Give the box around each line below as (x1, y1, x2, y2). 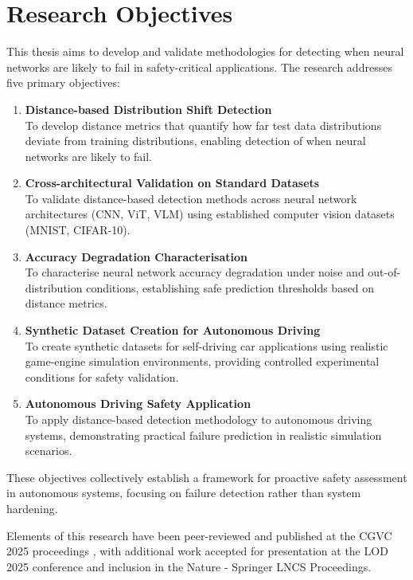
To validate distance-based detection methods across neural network (25, 190, 357, 206)
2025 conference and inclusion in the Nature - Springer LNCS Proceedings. (6, 558, 372, 574)
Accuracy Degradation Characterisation (25, 248, 247, 265)
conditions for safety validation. (25, 368, 179, 385)
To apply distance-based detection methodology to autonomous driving (25, 411, 372, 427)
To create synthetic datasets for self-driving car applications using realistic (25, 337, 388, 354)
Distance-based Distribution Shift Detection (25, 100, 272, 117)
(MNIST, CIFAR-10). (25, 221, 131, 238)
